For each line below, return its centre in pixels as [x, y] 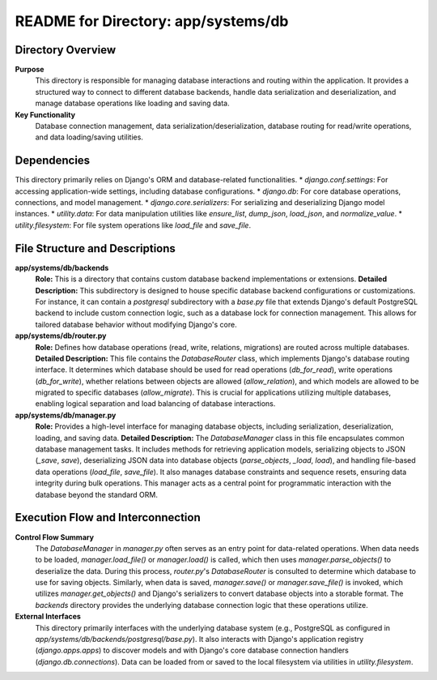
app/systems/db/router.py [61, 336]
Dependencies [53, 161]
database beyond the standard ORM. [96, 494]
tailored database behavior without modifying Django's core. [136, 324]
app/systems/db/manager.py [66, 415]
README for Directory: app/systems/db [152, 21]
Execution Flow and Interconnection [108, 517]
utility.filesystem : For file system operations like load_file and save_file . [133, 225]
